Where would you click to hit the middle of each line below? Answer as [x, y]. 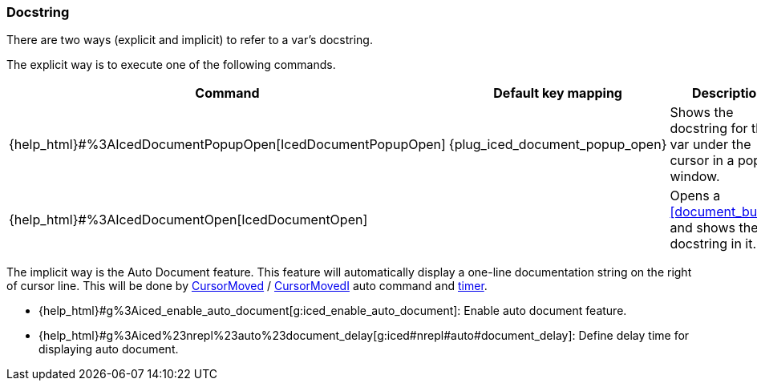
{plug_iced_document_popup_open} [558, 145]
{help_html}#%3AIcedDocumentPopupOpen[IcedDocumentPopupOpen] [227, 145]
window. [695, 177]
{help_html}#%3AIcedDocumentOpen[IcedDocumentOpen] [188, 220]
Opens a [695, 196]
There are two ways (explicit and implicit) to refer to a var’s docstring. [190, 40]
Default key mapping [558, 93]
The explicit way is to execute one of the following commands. [171, 65]
